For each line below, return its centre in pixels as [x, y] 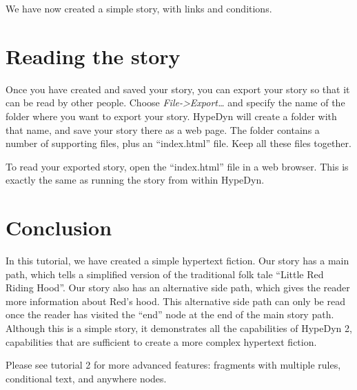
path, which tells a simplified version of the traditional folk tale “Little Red [165, 274]
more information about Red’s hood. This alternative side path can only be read [175, 301]
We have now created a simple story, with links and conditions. [139, 8]
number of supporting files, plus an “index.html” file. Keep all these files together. [178, 143]
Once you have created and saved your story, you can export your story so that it [178, 89]
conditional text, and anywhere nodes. [86, 378]
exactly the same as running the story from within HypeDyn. [135, 180]
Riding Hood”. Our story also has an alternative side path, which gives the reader [178, 287]
